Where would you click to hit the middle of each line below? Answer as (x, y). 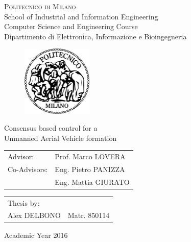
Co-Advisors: (28, 169)
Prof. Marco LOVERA (90, 156)
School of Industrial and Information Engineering (81, 16)
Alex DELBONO (34, 215)
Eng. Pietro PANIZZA (90, 169)
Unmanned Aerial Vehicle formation (61, 138)
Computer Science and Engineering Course (71, 26)
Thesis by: (24, 202)
